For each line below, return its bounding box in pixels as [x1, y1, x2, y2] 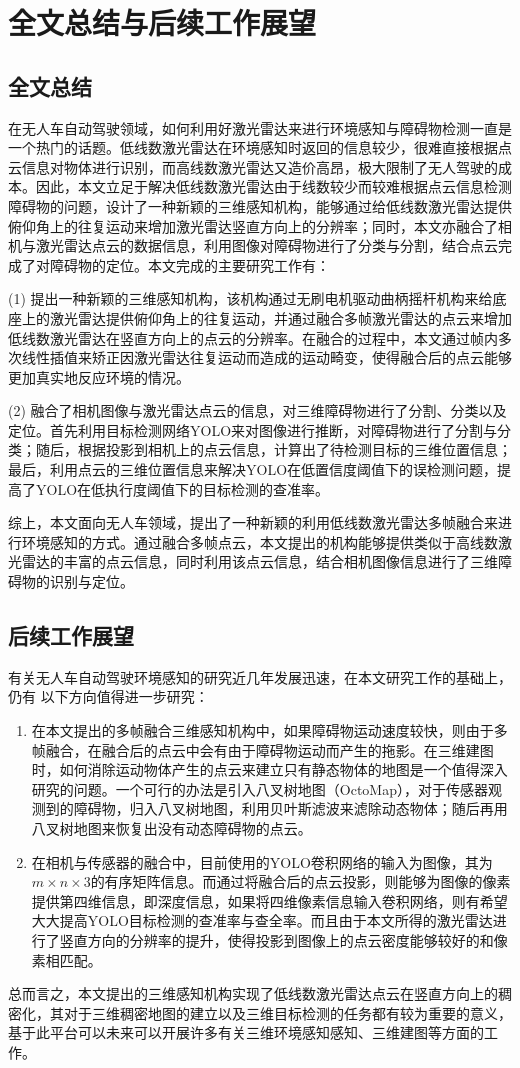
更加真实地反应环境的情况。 [8, 366, 190, 387]
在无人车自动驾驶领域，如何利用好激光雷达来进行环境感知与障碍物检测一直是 [8, 117, 512, 138]
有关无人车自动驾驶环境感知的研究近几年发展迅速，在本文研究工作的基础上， [8, 666, 512, 687]
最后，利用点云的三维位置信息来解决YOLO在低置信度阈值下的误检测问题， [8, 459, 498, 480]
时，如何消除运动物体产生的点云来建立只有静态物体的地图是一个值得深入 [31, 759, 508, 780]
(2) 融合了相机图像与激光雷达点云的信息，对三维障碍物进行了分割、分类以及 [8, 400, 507, 421]
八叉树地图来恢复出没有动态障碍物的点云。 [31, 818, 312, 838]
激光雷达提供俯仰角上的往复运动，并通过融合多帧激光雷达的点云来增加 [49, 307, 512, 328]
